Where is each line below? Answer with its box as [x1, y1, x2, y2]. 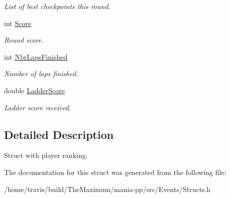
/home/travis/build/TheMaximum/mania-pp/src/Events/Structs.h [4, 183, 211, 194]
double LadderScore [4, 85, 65, 95]
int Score [4, 18, 32, 28]
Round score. [4, 35, 44, 45]
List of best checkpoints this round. [4, 1, 110, 11]
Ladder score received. [4, 102, 71, 112]
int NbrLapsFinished [4, 51, 68, 62]
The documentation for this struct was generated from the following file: [4, 166, 226, 177]
